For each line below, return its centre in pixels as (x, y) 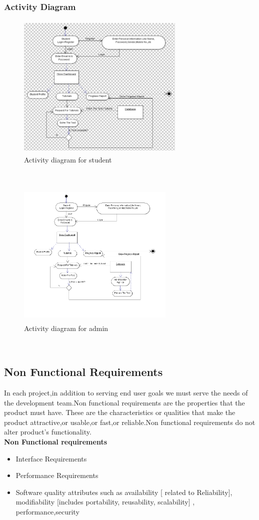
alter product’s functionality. (48, 432)
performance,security (47, 512)
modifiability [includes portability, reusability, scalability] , (105, 502)
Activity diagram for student (68, 160)
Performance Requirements (57, 475)
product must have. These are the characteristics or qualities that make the (120, 412)
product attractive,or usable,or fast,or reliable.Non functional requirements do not (130, 422)
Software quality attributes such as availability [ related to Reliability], (124, 492)
